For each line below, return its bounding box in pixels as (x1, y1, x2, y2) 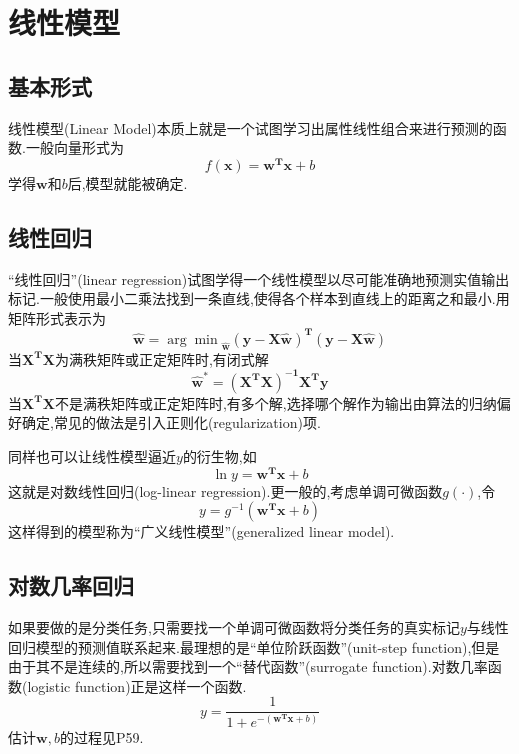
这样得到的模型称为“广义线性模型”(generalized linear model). (8, 521, 395, 542)
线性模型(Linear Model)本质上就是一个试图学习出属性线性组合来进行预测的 (8, 117, 493, 138)
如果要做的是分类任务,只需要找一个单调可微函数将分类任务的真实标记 (8, 617, 460, 638)
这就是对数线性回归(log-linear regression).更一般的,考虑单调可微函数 (8, 480, 443, 501)
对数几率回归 (8, 570, 134, 601)
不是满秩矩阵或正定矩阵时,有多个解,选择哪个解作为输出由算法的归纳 (54, 392, 497, 413)
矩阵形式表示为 (8, 307, 106, 328)
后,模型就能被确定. (67, 172, 188, 193)
